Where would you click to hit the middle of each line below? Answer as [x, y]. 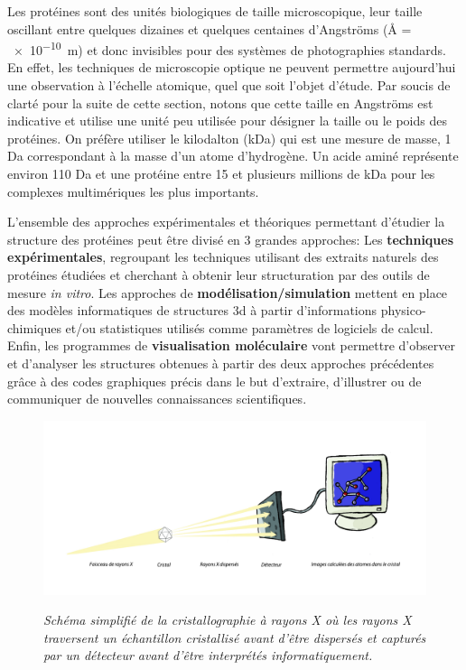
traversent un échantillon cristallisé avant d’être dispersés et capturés [235, 637]
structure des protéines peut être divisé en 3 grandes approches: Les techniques [231, 239]
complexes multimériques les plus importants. [133, 191]
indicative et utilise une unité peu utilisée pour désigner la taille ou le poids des [227, 121]
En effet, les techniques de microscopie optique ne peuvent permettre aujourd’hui [232, 67]
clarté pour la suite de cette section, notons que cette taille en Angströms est [220, 102]
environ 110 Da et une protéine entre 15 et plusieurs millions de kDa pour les [221, 173]
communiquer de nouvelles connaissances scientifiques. [157, 399]
